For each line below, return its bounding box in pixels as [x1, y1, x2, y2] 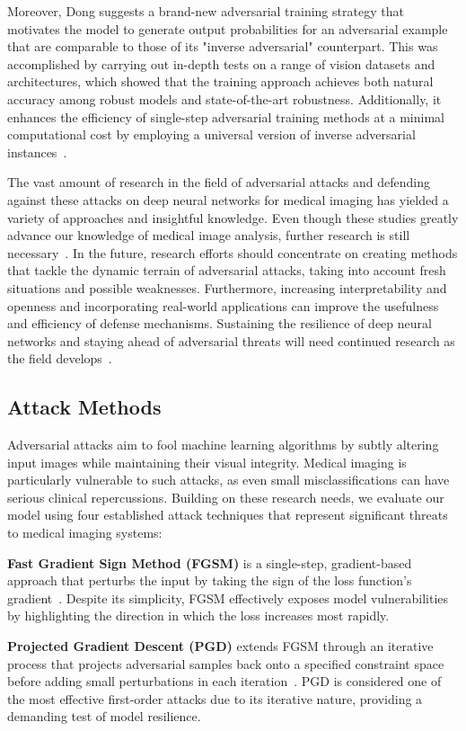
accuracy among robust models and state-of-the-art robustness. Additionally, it [7, 89, 442, 108]
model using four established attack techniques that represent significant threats [7, 505, 448, 524]
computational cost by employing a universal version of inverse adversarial [7, 125, 416, 144]
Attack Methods [7, 393, 162, 421]
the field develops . [7, 349, 112, 368]
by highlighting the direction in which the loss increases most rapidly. [7, 606, 390, 625]
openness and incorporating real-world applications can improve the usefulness [7, 296, 439, 315]
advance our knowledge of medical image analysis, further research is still [7, 226, 410, 245]
